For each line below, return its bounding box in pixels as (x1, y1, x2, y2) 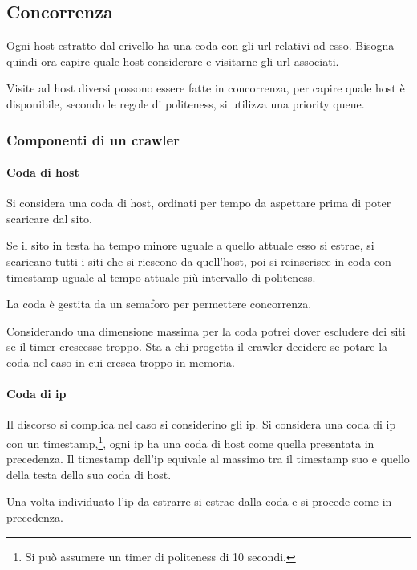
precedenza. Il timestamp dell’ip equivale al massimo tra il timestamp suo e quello (6, 450, 410, 467)
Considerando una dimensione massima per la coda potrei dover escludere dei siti (6, 322, 406, 339)
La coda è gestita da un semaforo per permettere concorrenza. (6, 295, 312, 312)
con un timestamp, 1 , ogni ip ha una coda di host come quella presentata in (6, 432, 374, 451)
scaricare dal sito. (6, 210, 92, 226)
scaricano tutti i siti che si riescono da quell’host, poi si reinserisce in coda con (6, 253, 391, 269)
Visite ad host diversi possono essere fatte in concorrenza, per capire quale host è (6, 79, 405, 96)
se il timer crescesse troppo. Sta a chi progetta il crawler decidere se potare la (6, 338, 388, 355)
